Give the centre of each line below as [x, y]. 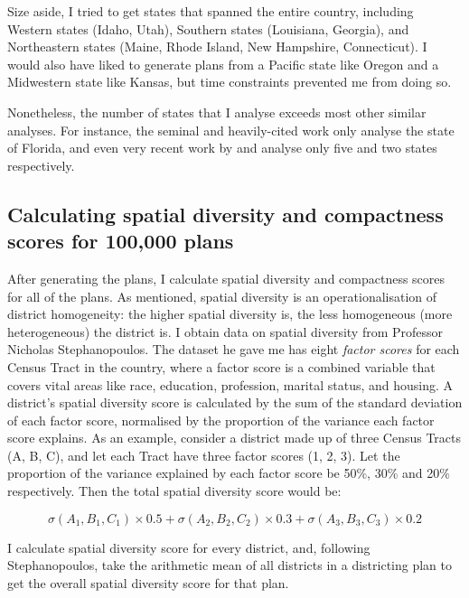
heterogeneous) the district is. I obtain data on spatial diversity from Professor [225, 331]
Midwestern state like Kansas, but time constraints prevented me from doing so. [230, 82]
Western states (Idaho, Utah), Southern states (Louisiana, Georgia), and [208, 28]
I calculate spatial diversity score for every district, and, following [189, 547]
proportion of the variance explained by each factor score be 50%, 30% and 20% [229, 473]
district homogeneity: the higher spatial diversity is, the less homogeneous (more [230, 314]
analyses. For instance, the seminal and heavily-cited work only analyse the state [231, 130]
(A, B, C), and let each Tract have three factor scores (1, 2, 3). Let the [204, 455]
